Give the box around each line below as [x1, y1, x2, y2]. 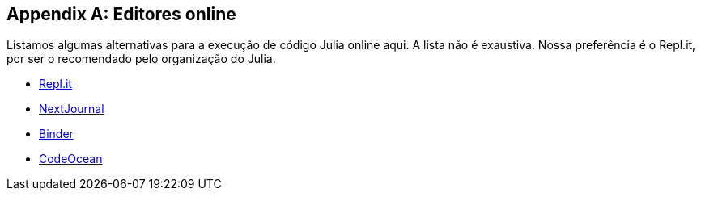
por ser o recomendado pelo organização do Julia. [6, 52, 276, 66]
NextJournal [39, 102, 104, 116]
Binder [39, 127, 74, 141]
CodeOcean [39, 152, 103, 166]
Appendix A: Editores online [6, 4, 236, 24]
